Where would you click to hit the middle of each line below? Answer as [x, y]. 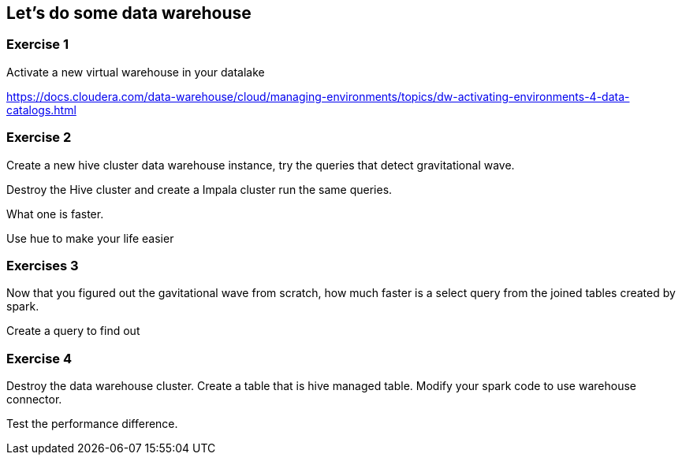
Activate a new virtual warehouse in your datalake [136, 72]
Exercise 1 [38, 45]
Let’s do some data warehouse [129, 13]
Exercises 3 [43, 265]
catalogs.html [41, 110]
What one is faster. [55, 214]
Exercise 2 [39, 138]
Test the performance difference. [92, 424]
